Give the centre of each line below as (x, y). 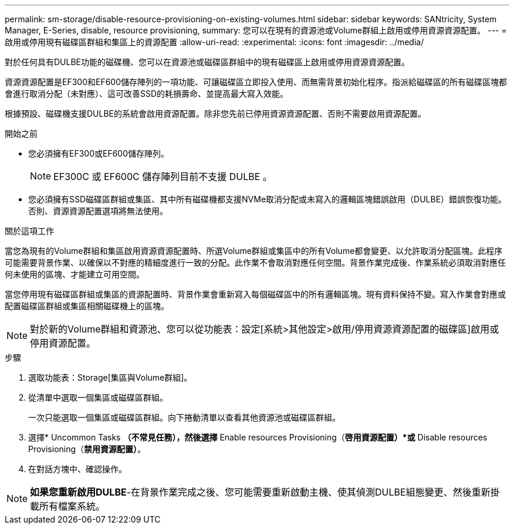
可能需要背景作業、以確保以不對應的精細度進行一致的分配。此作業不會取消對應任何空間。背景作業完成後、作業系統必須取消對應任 (255, 262)
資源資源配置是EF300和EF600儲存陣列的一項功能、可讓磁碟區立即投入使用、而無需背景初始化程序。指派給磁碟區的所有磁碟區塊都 (256, 82)
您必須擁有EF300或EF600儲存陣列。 (99, 153)
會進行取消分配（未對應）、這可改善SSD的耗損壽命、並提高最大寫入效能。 (147, 94)
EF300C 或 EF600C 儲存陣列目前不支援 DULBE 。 (163, 177)
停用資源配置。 (63, 343)
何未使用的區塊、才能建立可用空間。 (75, 274)
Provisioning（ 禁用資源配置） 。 (87, 449)
